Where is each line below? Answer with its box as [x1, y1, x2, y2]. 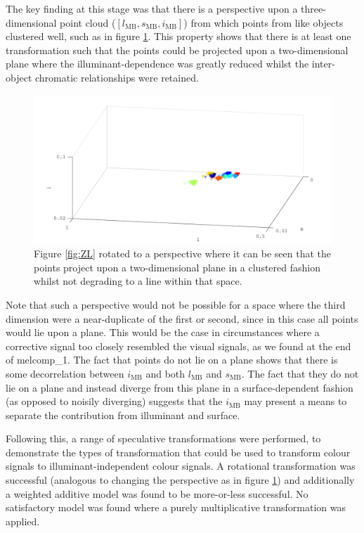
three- [301, 1, 326, 15]
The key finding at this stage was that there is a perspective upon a [6, 1, 298, 15]
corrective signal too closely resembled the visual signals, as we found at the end [6, 338, 351, 353]
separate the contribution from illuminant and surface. [6, 407, 240, 422]
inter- [311, 56, 335, 71]
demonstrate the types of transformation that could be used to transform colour [6, 444, 351, 459]
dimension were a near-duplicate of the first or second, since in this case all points [6, 311, 358, 326]
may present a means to [244, 394, 347, 409]
